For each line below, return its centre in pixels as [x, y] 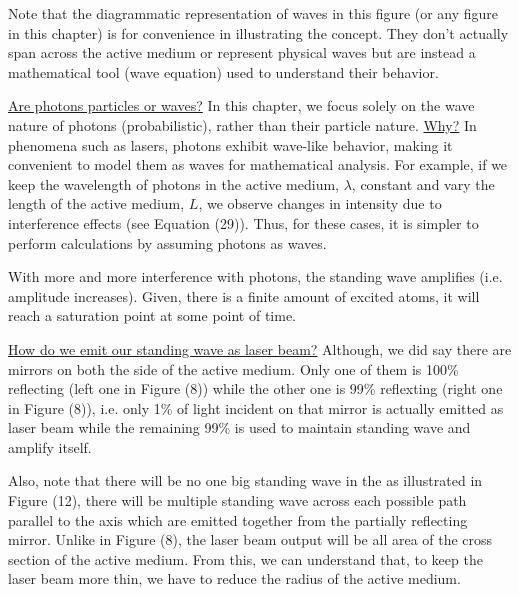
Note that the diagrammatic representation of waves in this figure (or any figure [253, 13]
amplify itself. [50, 446]
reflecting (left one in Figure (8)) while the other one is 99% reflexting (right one [255, 388]
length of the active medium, [96, 203]
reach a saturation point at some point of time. [152, 315]
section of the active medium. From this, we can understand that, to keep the [245, 558]
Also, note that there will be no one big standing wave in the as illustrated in [245, 480]
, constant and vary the [423, 183]
